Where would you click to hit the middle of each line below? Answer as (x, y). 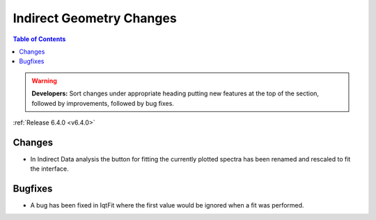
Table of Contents (39, 39)
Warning (44, 81)
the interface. (49, 169)
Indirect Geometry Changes (95, 18)
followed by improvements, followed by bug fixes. (103, 103)
